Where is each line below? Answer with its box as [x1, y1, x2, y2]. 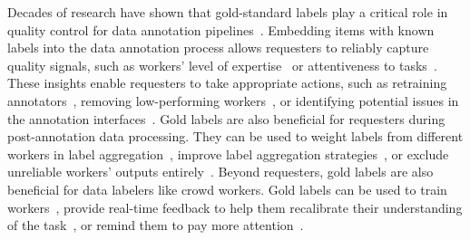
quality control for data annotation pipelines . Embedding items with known [7, 20, 435, 39]
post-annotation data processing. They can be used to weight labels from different [7, 127, 464, 146]
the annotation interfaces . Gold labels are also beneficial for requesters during [7, 109, 446, 128]
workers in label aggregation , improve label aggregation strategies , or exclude [7, 144, 449, 163]
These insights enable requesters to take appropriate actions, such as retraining [7, 73, 447, 92]
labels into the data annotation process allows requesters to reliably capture [7, 38, 429, 57]
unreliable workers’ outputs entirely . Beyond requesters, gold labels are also [7, 162, 434, 181]
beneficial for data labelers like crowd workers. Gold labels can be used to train [7, 179, 447, 198]
